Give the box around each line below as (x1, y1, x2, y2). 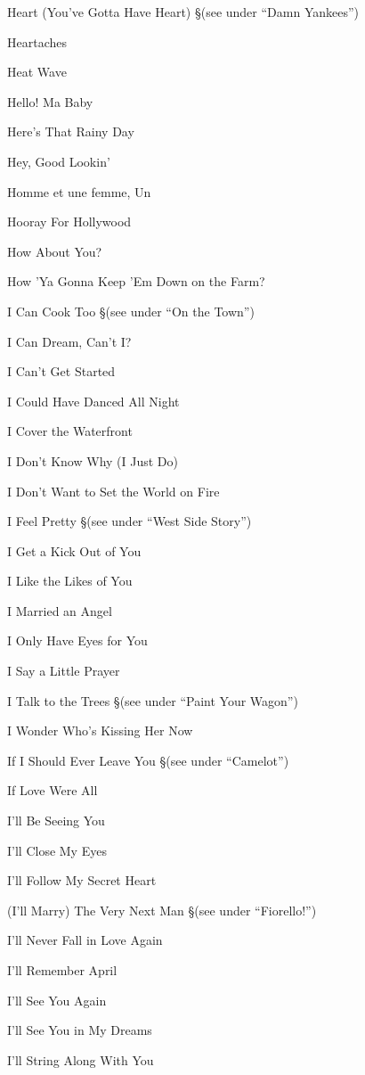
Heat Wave (7, 62, 67, 81)
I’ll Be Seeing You (7, 811, 105, 830)
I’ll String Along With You (7, 1050, 154, 1069)
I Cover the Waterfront (7, 422, 133, 440)
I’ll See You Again (7, 990, 107, 1009)
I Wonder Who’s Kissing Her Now (7, 721, 193, 740)
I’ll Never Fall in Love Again (7, 931, 163, 949)
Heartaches (7, 32, 67, 51)
